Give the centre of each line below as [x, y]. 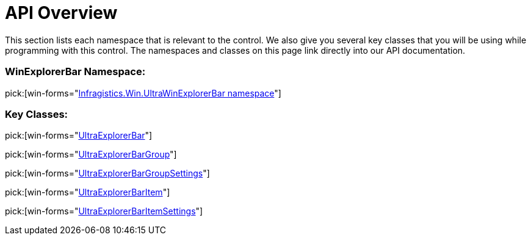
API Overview [61, 13]
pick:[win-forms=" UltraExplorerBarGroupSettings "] [107, 173]
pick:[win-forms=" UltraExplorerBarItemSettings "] [104, 211]
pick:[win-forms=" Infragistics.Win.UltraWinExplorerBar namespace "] [143, 93]
